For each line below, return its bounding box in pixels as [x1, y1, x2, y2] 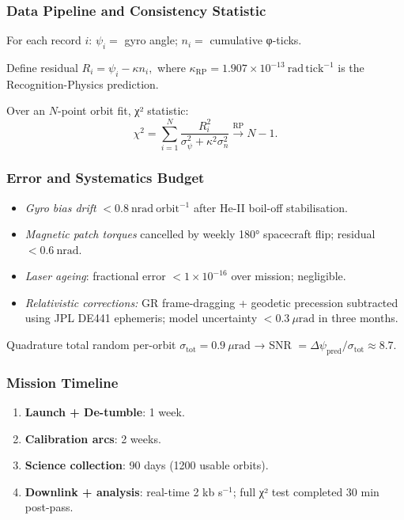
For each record [6, 32, 81, 48]
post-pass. [25, 499, 74, 515]
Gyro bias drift [25, 199, 96, 215]
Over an [6, 102, 46, 119]
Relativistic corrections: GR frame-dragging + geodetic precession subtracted [25, 294, 398, 310]
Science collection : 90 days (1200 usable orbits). [25, 457, 269, 473]
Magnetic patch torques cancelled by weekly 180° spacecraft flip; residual [25, 226, 376, 242]
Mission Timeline [6, 372, 119, 392]
